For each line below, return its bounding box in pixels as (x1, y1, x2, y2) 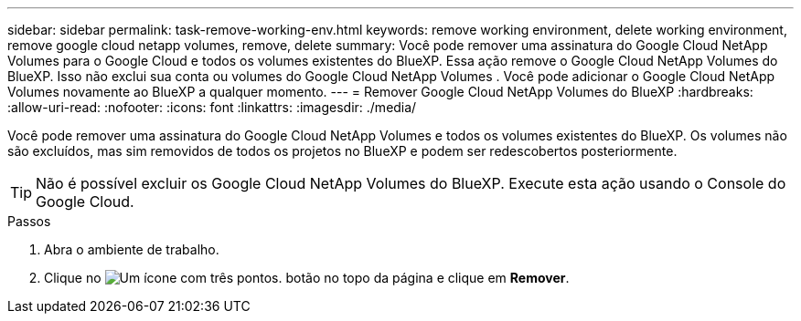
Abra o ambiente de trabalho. (44, 242, 219, 257)
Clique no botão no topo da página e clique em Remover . (44, 270, 570, 285)
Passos (7, 213, 51, 229)
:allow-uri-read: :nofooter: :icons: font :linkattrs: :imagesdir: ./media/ (7, 99, 417, 115)
